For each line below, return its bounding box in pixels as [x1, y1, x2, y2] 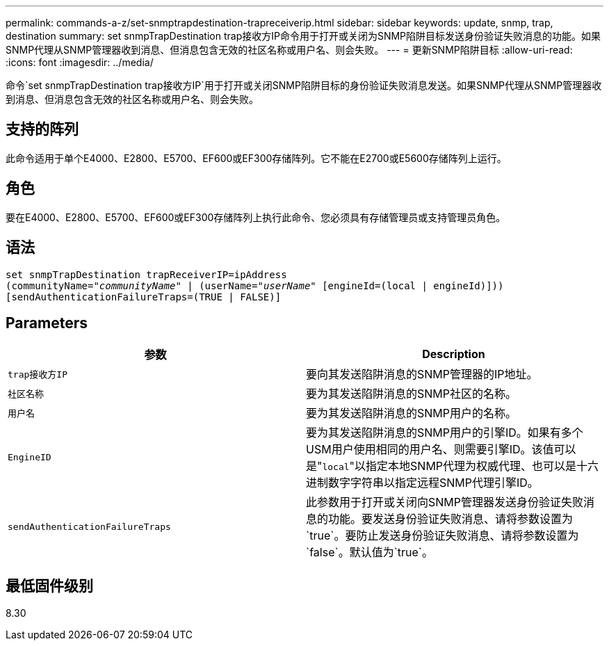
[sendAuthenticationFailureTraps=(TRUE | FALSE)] [6, 291, 282, 302]
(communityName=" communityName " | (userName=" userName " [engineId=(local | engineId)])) [6, 280, 504, 291]
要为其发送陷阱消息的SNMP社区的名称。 [306, 387, 517, 401]
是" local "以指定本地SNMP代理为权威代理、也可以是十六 [306, 459, 599, 474]
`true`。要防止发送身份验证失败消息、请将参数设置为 [306, 528, 579, 543]
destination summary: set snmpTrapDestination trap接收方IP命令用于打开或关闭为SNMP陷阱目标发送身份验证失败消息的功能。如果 [6, 30, 601, 42]
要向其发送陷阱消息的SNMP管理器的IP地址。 [306, 367, 538, 382]
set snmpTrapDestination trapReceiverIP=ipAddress [6, 268, 287, 280]
